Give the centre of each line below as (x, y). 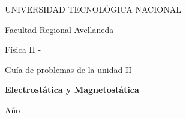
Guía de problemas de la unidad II (68, 69)
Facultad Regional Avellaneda (59, 29)
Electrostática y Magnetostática (72, 90)
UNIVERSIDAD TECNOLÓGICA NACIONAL (93, 9)
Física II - (23, 49)
